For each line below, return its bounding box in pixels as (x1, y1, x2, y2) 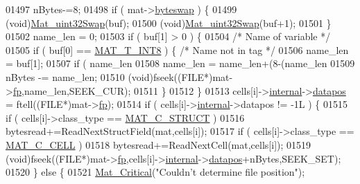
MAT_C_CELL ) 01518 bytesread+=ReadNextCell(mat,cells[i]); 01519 (6, 137, 311, 151)
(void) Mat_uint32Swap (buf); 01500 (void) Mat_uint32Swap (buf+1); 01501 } (6, 15, 332, 30)
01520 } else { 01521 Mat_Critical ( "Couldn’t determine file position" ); (6, 165, 305, 179)
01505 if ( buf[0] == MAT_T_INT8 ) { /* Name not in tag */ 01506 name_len (6, 42, 349, 57)
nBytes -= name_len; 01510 (6, 69, 125, 84)
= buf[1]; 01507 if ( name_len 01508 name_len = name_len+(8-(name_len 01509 (6, 56, 355, 71)
